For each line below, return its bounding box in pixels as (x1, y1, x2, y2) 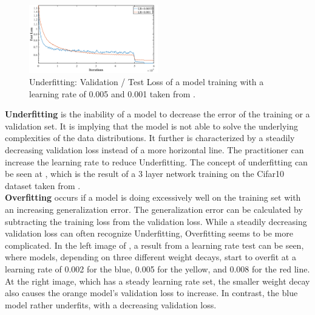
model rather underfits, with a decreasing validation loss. (5, 298, 217, 311)
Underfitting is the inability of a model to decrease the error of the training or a (5, 108, 310, 120)
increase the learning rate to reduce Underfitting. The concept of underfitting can (5, 155, 308, 168)
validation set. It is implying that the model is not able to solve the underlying (5, 119, 298, 132)
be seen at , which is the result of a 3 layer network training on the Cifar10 (5, 167, 285, 180)
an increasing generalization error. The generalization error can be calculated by (5, 202, 303, 215)
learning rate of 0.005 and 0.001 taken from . (29, 87, 195, 100)
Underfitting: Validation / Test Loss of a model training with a (29, 75, 264, 88)
